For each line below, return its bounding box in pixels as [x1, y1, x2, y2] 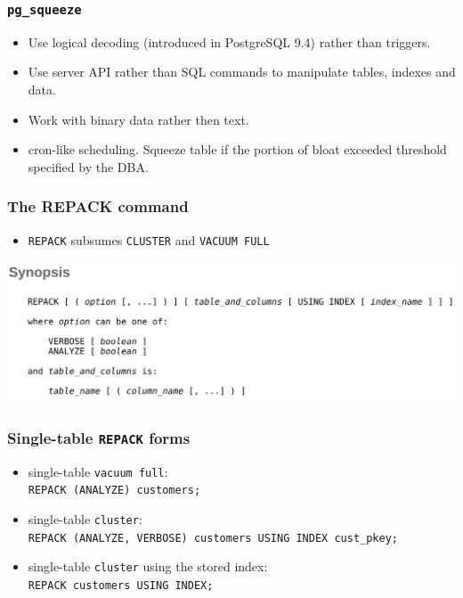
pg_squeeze [7, 2, 82, 17]
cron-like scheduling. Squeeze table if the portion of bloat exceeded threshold [28, 140, 447, 159]
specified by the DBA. [28, 157, 149, 176]
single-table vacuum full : [28, 462, 168, 480]
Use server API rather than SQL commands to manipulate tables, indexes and [28, 62, 456, 81]
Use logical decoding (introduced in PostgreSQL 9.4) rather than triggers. [28, 32, 431, 51]
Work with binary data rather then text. [28, 110, 249, 128]
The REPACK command [7, 195, 189, 217]
